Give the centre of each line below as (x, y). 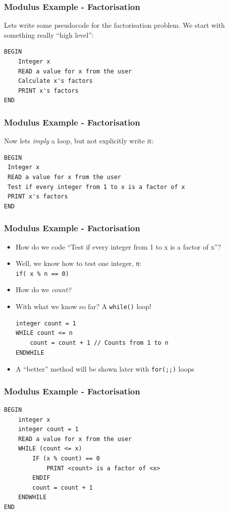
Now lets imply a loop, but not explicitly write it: (79, 141)
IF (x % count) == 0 (66, 458)
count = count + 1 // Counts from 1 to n (99, 343)
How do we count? (43, 289)
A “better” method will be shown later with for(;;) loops (105, 369)
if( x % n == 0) (42, 274)
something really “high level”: (49, 34)
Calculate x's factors (55, 81)
